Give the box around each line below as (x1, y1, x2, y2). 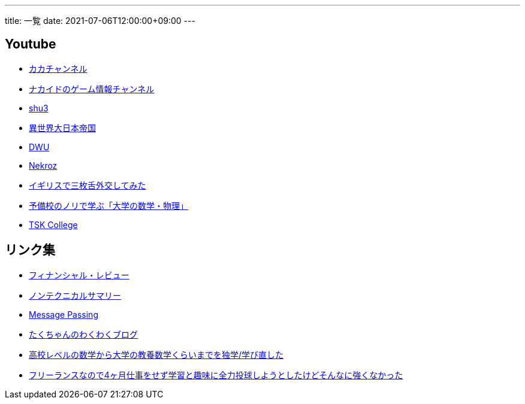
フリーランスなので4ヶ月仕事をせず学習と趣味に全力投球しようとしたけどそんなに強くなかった (29, 369, 403, 380)
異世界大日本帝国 (29, 122, 96, 133)
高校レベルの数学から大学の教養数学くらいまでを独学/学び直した (29, 349, 284, 360)
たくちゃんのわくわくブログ (29, 329, 138, 339)
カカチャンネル (29, 63, 87, 74)
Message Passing (29, 309, 98, 320)
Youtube (5, 37, 56, 52)
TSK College (29, 219, 78, 230)
